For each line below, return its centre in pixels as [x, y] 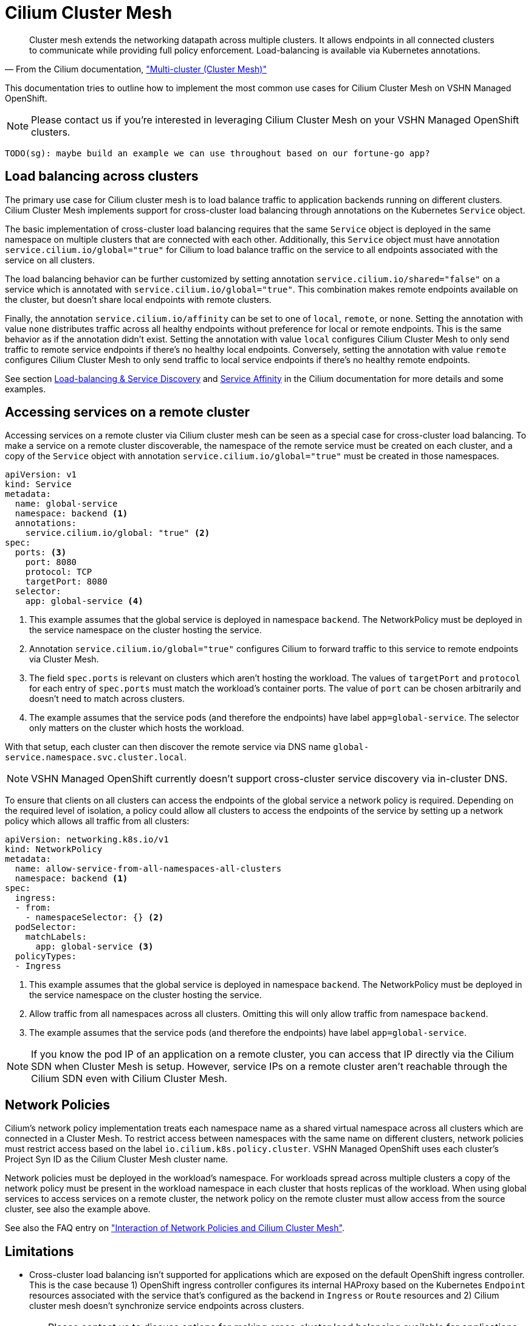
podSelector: [46, 927]
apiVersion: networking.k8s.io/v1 [87, 840]
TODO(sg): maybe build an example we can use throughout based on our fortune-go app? [218, 153]
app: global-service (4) [84, 601]
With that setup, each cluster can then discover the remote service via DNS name [168, 747]
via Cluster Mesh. [64, 659]
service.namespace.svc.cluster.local [95, 758]
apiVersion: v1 [41, 475]
